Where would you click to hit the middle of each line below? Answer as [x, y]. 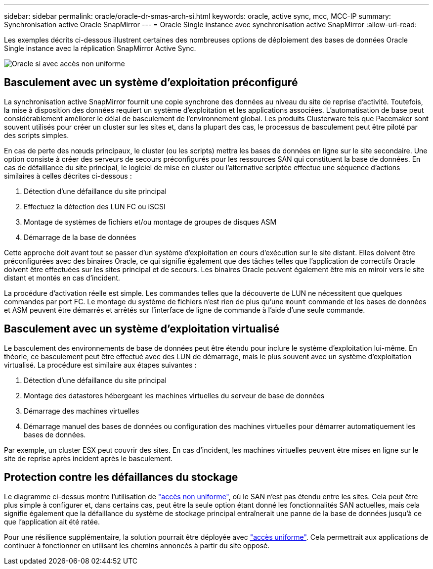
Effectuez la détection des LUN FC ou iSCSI [95, 206]
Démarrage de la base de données [80, 237]
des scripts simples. [37, 135]
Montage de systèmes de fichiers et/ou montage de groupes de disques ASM [150, 222]
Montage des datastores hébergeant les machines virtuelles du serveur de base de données [174, 395]
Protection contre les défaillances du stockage [121, 477]
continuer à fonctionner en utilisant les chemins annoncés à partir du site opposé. [137, 545]
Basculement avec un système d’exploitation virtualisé [142, 329]
